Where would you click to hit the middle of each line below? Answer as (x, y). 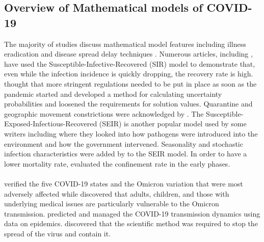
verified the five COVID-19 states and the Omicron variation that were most (124, 183)
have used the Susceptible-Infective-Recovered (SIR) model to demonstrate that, (130, 63)
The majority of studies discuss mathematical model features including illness (125, 44)
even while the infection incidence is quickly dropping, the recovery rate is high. (129, 74)
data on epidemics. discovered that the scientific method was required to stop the (131, 223)
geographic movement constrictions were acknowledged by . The (104, 113)
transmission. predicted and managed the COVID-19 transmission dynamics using (132, 213)
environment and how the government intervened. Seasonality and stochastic (124, 143)
